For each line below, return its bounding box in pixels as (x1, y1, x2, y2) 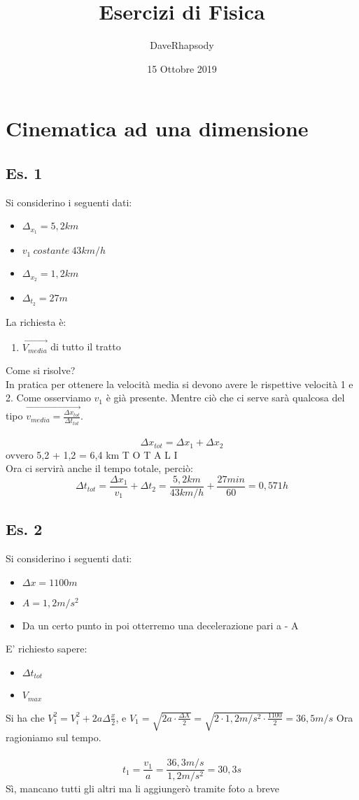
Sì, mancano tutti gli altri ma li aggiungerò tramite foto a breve (6, 781, 280, 796)
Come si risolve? (6, 363, 76, 378)
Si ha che (6, 710, 45, 724)
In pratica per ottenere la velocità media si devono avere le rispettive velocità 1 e (6, 376, 353, 391)
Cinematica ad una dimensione (6, 114, 309, 143)
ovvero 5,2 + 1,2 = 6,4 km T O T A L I (6, 447, 178, 462)
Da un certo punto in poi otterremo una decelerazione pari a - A (22, 617, 299, 632)
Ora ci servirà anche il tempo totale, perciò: (6, 461, 193, 476)
